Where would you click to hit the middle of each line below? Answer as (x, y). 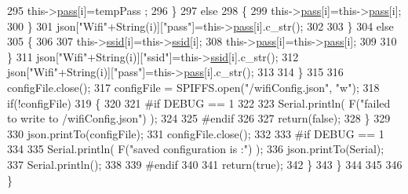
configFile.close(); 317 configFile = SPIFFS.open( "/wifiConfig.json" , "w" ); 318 (193, 87)
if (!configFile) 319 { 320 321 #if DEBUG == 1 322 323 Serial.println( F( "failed (199, 102)
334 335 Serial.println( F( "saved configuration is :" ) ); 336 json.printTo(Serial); (196, 149)
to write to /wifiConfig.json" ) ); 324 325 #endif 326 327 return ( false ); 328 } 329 (199, 118)
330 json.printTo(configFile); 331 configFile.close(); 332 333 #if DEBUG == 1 (196, 133)
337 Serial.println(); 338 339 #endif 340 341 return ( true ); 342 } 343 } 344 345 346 (205, 164)
